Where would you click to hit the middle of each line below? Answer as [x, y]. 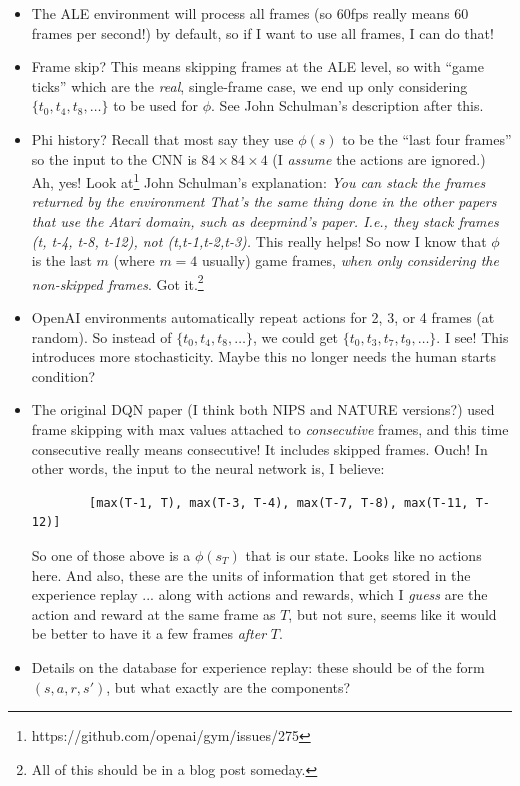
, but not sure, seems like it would [392, 613]
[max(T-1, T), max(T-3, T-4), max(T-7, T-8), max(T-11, [279, 502]
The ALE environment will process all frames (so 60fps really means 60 [250, 13]
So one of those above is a [111, 554]
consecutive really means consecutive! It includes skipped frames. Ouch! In [259, 448]
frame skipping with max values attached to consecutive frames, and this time [270, 429]
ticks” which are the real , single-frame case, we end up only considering [249, 85]
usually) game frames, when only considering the [350, 260]
